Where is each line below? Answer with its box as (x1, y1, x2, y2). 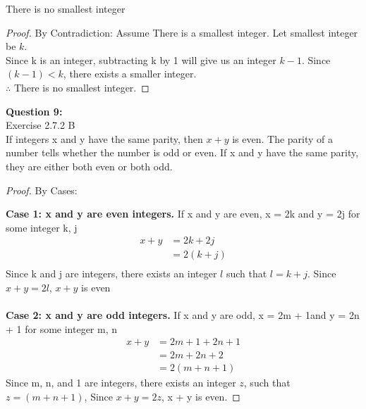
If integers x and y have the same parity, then (6, 131, 203, 146)
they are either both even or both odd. (6, 158, 173, 173)
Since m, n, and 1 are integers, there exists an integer (6, 375, 236, 390)
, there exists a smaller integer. (63, 66, 197, 81)
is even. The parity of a (232, 131, 334, 146)
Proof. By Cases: (6, 182, 78, 197)
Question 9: (6, 103, 63, 118)
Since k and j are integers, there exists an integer (6, 266, 217, 281)
